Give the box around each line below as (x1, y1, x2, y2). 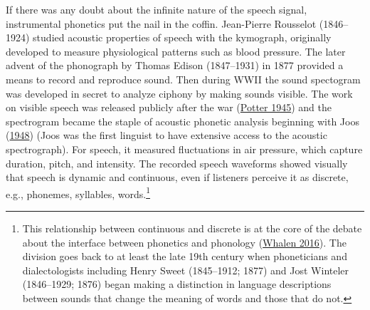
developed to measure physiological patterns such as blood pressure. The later (6, 43, 346, 58)
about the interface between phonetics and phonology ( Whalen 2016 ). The (22, 234, 347, 249)
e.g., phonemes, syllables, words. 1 (6, 184, 150, 201)
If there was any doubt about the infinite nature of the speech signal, (6, 2, 307, 16)
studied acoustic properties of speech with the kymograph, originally (33, 30, 332, 45)
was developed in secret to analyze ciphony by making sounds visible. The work (6, 86, 353, 100)
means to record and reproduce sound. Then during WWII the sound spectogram (6, 71, 361, 86)
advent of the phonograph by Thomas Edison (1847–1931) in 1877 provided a (6, 58, 344, 73)
